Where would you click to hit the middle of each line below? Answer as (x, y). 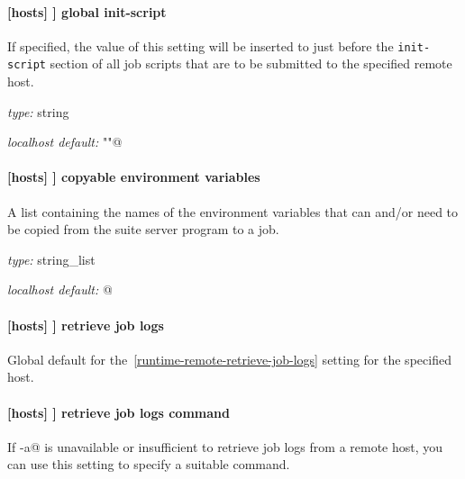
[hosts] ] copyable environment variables (134, 177)
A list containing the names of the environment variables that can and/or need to (233, 211)
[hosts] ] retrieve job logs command (119, 412)
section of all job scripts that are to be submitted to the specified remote (251, 63)
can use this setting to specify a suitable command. (149, 464)
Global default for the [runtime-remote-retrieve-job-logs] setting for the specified (229, 359)
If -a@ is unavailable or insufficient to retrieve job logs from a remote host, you (225, 446)
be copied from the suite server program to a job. (143, 229)
